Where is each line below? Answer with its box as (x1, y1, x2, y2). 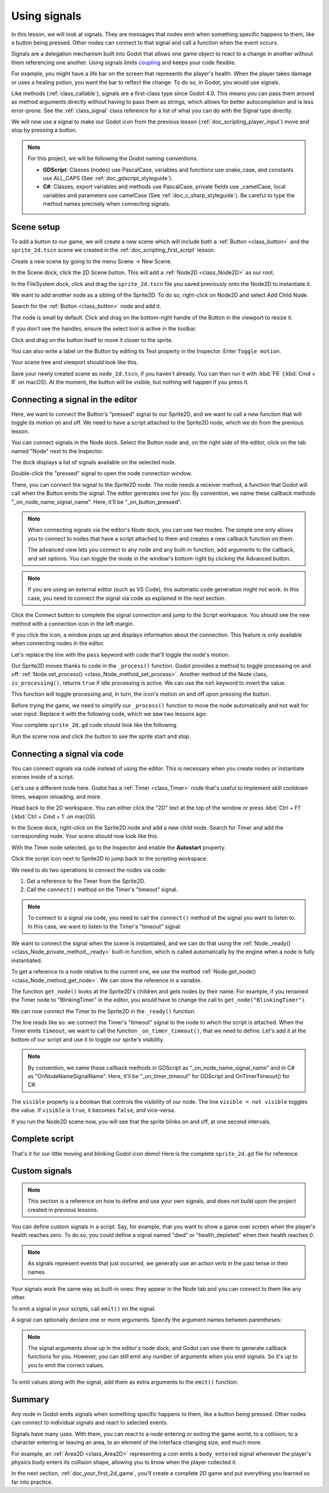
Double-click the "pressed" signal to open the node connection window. (11, 470, 193, 477)
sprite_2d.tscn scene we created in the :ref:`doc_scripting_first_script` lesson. (11, 246, 216, 254)
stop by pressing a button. (11, 126, 77, 134)
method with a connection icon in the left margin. (11, 620, 135, 627)
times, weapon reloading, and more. (11, 793, 102, 800)
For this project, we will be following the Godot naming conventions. (27, 155, 198, 162)
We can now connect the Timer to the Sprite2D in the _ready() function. (11, 1007, 196, 1015)
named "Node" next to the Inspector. (11, 447, 104, 454)
